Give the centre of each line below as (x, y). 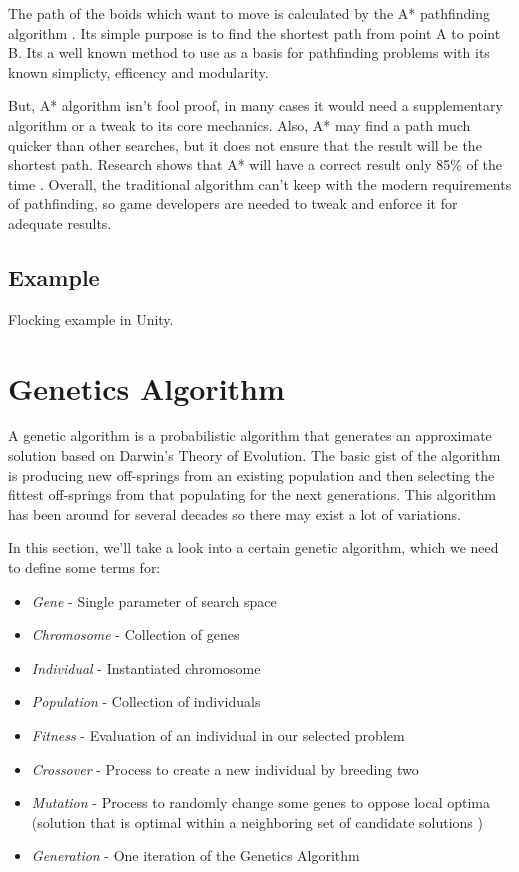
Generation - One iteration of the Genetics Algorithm (195, 855)
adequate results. (60, 222)
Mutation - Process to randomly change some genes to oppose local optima (260, 802)
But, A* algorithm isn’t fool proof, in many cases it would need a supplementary (255, 105)
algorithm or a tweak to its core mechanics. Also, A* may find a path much (239, 124)
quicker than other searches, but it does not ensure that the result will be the (245, 144)
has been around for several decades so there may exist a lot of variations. (234, 513)
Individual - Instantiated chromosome (146, 667)
